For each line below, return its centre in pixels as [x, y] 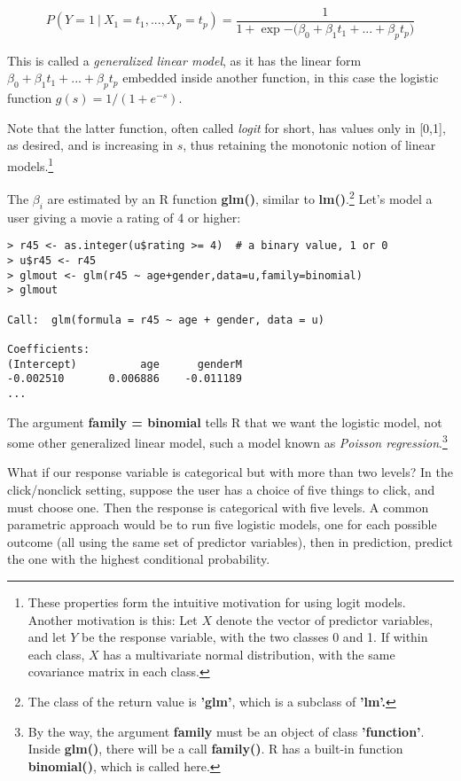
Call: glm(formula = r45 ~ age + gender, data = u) [166, 320]
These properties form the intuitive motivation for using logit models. [217, 601]
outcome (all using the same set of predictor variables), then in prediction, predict [230, 541]
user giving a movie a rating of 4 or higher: [124, 217]
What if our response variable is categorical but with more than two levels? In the [230, 472]
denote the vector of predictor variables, [324, 619]
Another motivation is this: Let [113, 619]
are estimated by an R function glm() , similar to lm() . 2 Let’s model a [240, 197]
